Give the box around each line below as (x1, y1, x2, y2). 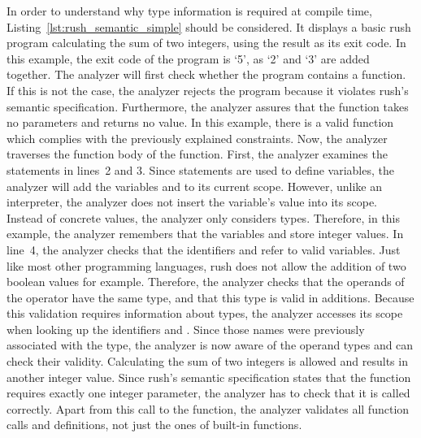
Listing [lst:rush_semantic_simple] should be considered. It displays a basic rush (7, 18, 411, 35)
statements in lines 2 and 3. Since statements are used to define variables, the (7, 161, 394, 178)
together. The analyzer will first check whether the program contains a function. (7, 66, 406, 83)
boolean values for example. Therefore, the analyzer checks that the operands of (7, 273, 405, 290)
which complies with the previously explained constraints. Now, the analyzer (7, 129, 388, 146)
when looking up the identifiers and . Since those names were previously (7, 320, 365, 337)
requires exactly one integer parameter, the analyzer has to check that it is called (7, 384, 410, 401)
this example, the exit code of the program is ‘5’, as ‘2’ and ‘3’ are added (7, 50, 370, 67)
